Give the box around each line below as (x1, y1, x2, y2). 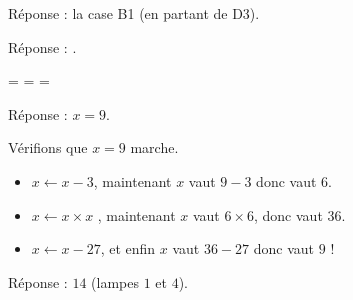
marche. (130, 137, 179, 158)
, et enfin (100, 238, 156, 259)
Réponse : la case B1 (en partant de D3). (8, 3, 260, 23)
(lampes (91, 271, 140, 292)
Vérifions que (8, 137, 88, 158)
